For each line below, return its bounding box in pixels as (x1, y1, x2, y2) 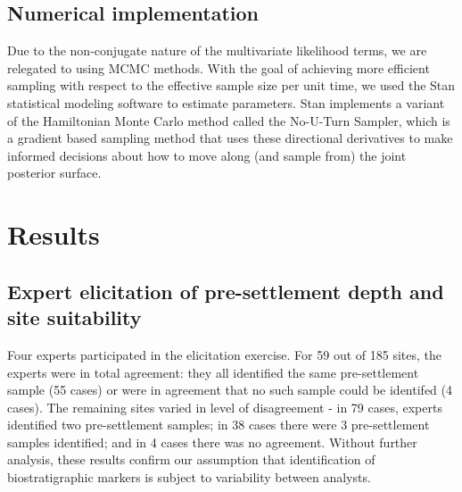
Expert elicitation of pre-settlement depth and (7, 277, 444, 304)
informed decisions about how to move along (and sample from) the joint (7, 146, 407, 164)
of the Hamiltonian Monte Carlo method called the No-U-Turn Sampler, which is (7, 111, 450, 129)
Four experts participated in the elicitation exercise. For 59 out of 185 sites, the (7, 345, 442, 363)
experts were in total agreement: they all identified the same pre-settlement (7, 363, 419, 381)
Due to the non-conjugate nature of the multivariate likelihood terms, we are (7, 41, 427, 60)
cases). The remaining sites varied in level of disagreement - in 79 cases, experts (7, 397, 442, 416)
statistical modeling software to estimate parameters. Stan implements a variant (7, 93, 445, 112)
